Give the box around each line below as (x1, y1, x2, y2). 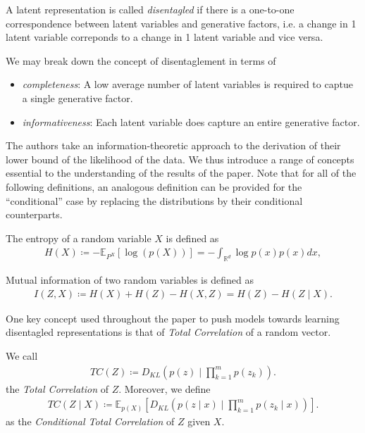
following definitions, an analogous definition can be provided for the (6, 179, 302, 194)
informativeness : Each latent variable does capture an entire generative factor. (22, 114, 360, 129)
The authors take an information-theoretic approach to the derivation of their (6, 138, 341, 153)
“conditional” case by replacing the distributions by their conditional (6, 193, 303, 208)
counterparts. (6, 207, 63, 222)
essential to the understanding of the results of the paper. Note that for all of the (6, 165, 357, 180)
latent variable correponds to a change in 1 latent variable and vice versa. (6, 30, 323, 44)
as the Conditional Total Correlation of (6, 414, 175, 429)
